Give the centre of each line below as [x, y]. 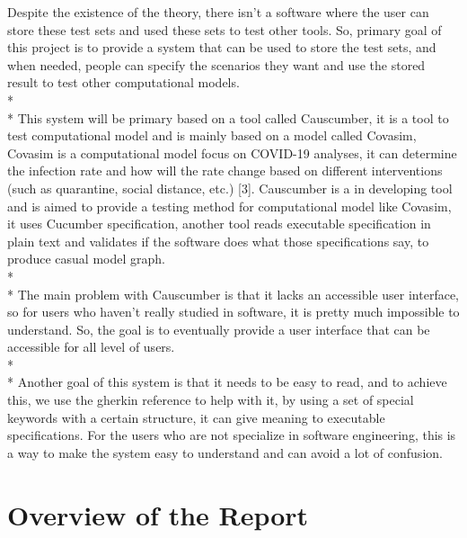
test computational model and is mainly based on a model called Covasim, [212, 135]
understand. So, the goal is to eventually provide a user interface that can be [219, 329]
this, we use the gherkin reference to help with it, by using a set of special [211, 400]
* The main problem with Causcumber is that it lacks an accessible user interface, [233, 294]
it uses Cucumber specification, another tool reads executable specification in [219, 224]
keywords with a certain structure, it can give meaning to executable [196, 417]
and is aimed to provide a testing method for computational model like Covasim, [229, 206]
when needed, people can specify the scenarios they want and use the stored [216, 64]
